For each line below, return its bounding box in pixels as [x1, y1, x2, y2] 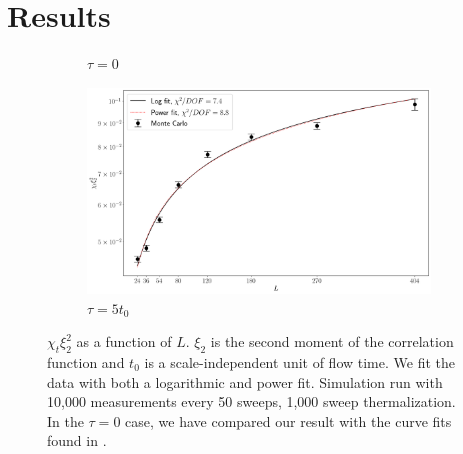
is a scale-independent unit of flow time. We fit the [144, 351, 455, 372]
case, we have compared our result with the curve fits [125, 410, 452, 431]
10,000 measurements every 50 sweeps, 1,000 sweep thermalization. [47, 391, 456, 412]
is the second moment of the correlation [210, 331, 454, 352]
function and [47, 351, 125, 372]
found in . [47, 430, 107, 451]
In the [47, 410, 84, 431]
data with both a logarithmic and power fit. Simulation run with [47, 371, 443, 392]
